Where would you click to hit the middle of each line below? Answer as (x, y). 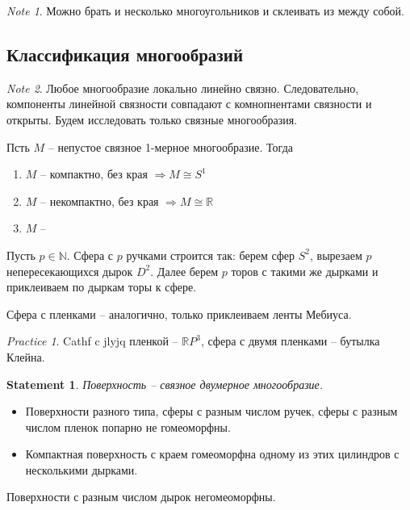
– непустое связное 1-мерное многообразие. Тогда (170, 146)
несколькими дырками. (82, 469)
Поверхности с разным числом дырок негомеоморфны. (141, 497)
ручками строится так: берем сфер (211, 255)
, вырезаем (336, 255)
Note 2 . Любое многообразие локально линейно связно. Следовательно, (183, 88)
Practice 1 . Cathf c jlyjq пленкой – (92, 341)
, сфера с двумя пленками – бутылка (290, 341)
